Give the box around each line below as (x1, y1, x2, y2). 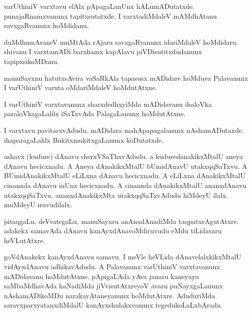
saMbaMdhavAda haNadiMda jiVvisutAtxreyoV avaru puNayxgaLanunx (4, 281, 223, 291)
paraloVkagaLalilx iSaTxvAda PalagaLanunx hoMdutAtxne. (4, 108, 186, 119)
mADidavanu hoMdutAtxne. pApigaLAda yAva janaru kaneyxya (4, 271, 199, 281)
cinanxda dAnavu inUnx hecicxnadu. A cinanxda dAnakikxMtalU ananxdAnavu (4, 180, 247, 190)
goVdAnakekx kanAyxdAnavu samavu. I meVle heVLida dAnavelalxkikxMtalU (4, 251, 242, 262)
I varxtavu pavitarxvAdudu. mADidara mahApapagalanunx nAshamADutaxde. (4, 125, 244, 135)
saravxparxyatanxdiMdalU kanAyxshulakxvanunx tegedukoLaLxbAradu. (4, 300, 223, 310)
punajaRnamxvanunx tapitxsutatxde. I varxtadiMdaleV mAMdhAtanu (4, 10, 217, 21)
